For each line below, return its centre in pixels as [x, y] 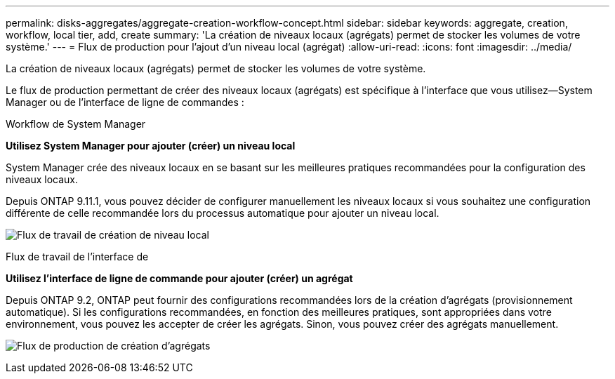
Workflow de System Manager [76, 124]
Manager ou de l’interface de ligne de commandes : [125, 102]
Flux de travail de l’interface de [77, 257]
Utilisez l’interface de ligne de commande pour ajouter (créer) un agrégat [179, 278]
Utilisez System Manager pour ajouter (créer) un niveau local [151, 146]
